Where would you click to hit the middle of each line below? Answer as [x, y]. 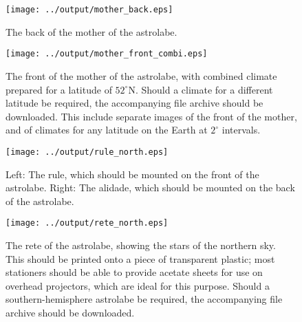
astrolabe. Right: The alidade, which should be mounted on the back [150, 187]
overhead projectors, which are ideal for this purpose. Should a [138, 285]
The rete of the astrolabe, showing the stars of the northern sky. [141, 245]
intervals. [241, 130]
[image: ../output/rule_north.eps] [87, 152]
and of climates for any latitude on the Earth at [107, 130]
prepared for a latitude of [59, 89]
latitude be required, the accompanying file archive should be [134, 103]
